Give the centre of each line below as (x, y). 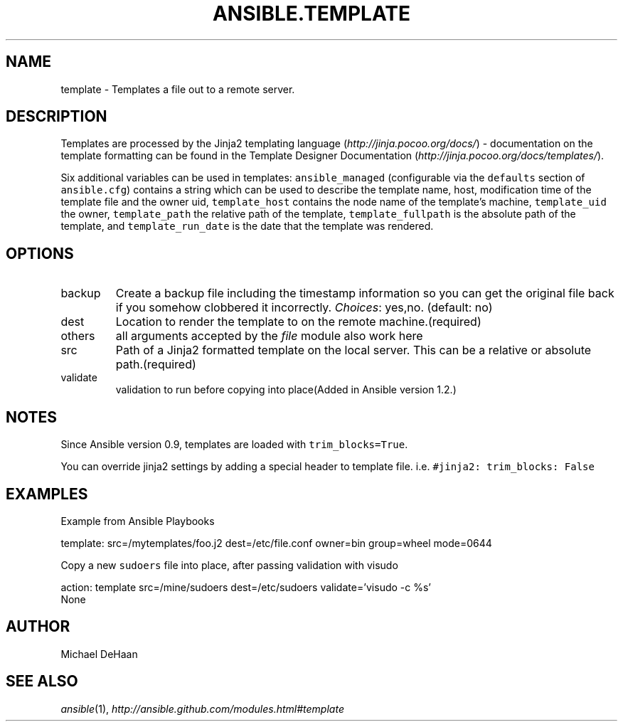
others (78, 336)
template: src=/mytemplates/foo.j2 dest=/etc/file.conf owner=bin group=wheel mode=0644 (276, 543)
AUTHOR (38, 627)
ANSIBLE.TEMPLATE (311, 14)
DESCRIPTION (57, 117)
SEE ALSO (42, 681)
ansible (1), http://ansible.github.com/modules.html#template (202, 709)
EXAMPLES (47, 494)
